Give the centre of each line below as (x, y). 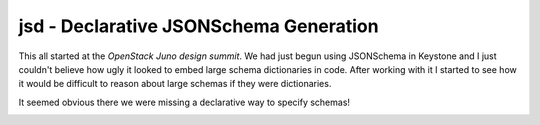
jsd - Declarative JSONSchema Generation (198, 26)
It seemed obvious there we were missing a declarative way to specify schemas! (184, 102)
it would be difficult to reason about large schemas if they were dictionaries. (175, 84)
